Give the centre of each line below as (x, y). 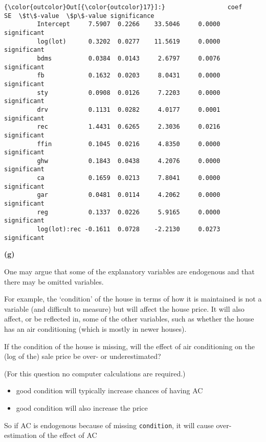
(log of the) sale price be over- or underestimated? (83, 356)
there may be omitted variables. (54, 281)
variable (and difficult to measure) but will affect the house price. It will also (124, 308)
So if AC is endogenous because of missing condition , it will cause (109, 425)
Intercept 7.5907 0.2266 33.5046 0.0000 (129, 24)
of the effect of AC (68, 435)
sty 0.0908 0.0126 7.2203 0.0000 (129, 93)
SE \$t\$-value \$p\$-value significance (79, 16)
